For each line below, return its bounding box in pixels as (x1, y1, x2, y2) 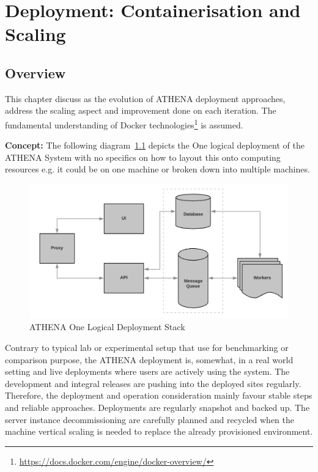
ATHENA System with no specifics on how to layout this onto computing (5, 150, 281, 163)
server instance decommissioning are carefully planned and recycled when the (5, 413, 294, 426)
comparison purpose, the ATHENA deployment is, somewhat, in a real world (5, 353, 294, 366)
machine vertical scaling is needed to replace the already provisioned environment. (5, 425, 313, 438)
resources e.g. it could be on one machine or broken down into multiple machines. (5, 163, 310, 175)
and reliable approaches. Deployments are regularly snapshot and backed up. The (5, 401, 310, 413)
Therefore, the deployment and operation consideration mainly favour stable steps (5, 389, 312, 402)
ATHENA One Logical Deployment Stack (29, 320, 185, 333)
